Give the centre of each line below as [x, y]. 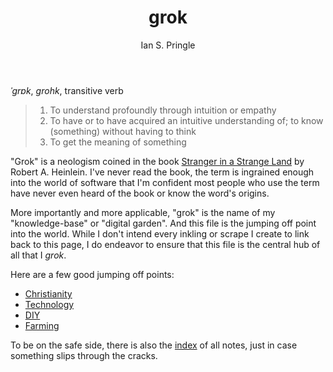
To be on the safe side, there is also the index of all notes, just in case [154, 345]
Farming [42, 325]
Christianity [48, 293]
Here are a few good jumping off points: [92, 274]
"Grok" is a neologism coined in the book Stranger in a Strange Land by [157, 161]
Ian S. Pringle [168, 45]
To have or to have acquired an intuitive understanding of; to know [186, 120]
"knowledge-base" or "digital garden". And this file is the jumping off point [163, 223]
